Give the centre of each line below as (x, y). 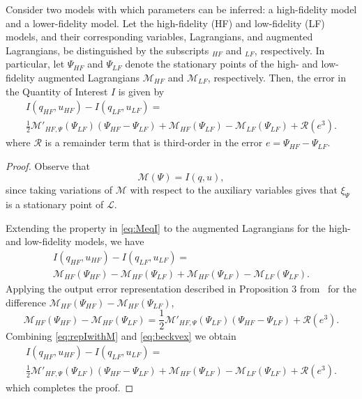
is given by (141, 91)
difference (26, 302)
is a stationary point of (55, 204)
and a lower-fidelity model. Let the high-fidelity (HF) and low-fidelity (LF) (165, 23)
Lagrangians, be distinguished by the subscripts (107, 50)
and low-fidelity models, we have (75, 241)
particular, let (35, 64)
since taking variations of (59, 190)
